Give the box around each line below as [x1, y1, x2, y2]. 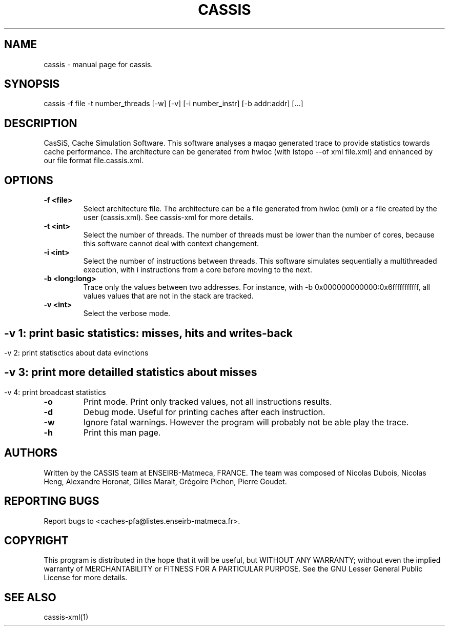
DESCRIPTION [4, 116, 77, 130]
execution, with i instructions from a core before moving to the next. [83, 265, 313, 274]
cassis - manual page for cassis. [44, 60, 153, 69]
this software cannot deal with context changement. [83, 239, 259, 248]
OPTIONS [4, 173, 53, 187]
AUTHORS [4, 446, 58, 460]
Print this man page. [83, 427, 161, 438]
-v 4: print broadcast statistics [4, 387, 106, 397]
